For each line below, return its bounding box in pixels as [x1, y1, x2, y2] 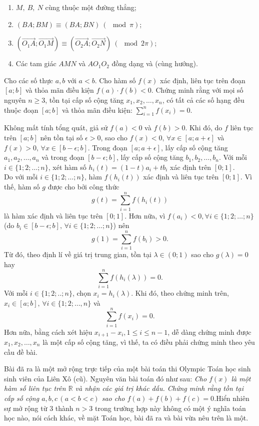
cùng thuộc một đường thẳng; [45, 2, 136, 12]
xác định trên [170, 161, 211, 172]
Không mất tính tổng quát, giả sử [4, 122, 108, 133]
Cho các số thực [4, 75, 53, 85]
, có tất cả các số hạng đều [162, 94, 244, 105]
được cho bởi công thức [47, 181, 119, 191]
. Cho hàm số [94, 75, 136, 85]
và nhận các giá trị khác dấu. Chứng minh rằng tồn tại [75, 383, 243, 393]
